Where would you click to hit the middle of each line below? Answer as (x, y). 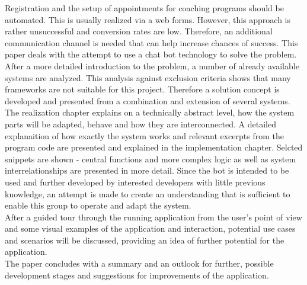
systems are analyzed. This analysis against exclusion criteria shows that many (148, 77)
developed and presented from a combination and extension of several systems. (148, 100)
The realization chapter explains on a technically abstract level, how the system (150, 112)
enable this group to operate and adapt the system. (98, 205)
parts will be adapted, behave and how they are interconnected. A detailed (140, 124)
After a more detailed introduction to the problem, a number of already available (152, 65)
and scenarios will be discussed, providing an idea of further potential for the (145, 240)
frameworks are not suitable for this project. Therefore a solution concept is (142, 89)
